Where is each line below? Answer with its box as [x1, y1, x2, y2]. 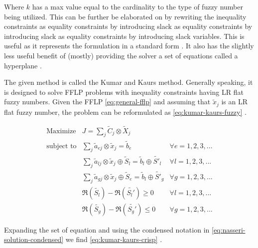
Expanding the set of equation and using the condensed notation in [4, 224, 210, 235]
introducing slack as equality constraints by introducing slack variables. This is [4, 30, 245, 41]
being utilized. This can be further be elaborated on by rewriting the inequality [4, 11, 247, 21]
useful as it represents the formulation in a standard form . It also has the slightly [4, 40, 254, 51]
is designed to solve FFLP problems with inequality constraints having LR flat [4, 86, 244, 97]
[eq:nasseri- [211, 224, 246, 235]
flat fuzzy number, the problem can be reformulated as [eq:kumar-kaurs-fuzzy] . [4, 106, 247, 117]
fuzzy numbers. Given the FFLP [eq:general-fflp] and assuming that [4, 96, 211, 107]
